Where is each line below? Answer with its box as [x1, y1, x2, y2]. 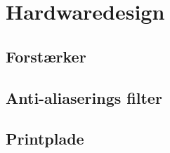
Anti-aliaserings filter [6, 86, 162, 108]
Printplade [6, 128, 84, 149]
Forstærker [6, 45, 86, 67]
